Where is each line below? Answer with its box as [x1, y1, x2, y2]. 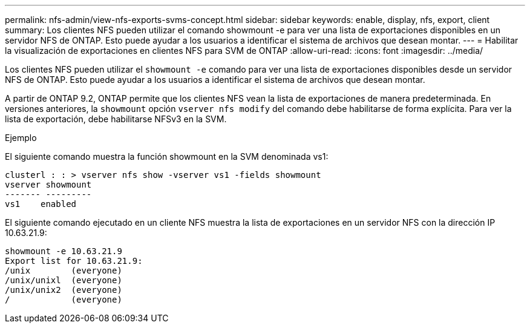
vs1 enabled [5, 199, 77, 209]
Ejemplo [5, 133, 37, 143]
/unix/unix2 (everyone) [5, 285, 122, 295]
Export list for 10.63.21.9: [5, 256, 143, 266]
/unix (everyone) [5, 266, 122, 275]
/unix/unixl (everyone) [5, 275, 122, 285]
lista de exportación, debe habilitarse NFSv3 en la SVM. [5, 114, 227, 124]
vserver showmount [5, 180, 92, 189]
